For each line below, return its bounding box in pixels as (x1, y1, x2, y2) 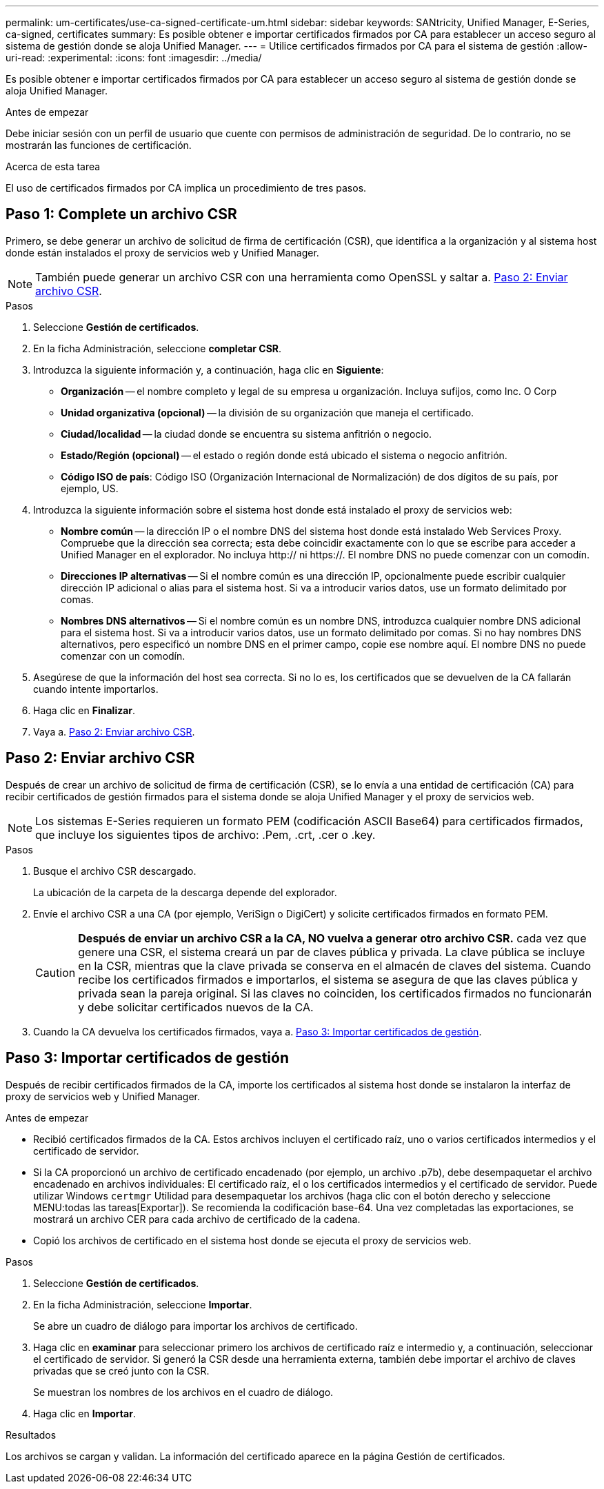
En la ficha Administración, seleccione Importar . (33, 1298, 252, 1310)
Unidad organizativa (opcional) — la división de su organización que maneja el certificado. (61, 406, 474, 418)
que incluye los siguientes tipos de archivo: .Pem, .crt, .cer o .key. (35, 827, 376, 842)
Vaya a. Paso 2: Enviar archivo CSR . (33, 725, 195, 738)
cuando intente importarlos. (33, 682, 159, 695)
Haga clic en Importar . (33, 1407, 136, 1419)
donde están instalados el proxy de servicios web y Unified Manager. (6, 246, 319, 259)
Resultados (6, 1428, 57, 1441)
